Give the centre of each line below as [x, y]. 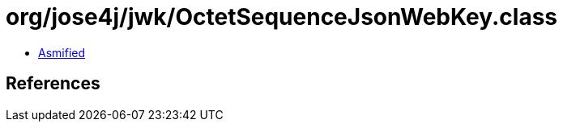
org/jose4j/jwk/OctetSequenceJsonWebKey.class [282, 17]
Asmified [62, 52]
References [53, 84]
